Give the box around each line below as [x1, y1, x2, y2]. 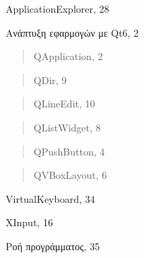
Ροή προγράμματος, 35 [6, 238, 100, 253]
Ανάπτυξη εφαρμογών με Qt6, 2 [6, 25, 139, 40]
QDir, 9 [33, 72, 67, 87]
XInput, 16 [6, 215, 53, 230]
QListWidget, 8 [33, 119, 101, 134]
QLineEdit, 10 [33, 96, 95, 111]
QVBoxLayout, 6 [33, 168, 107, 182]
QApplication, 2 [33, 49, 103, 64]
